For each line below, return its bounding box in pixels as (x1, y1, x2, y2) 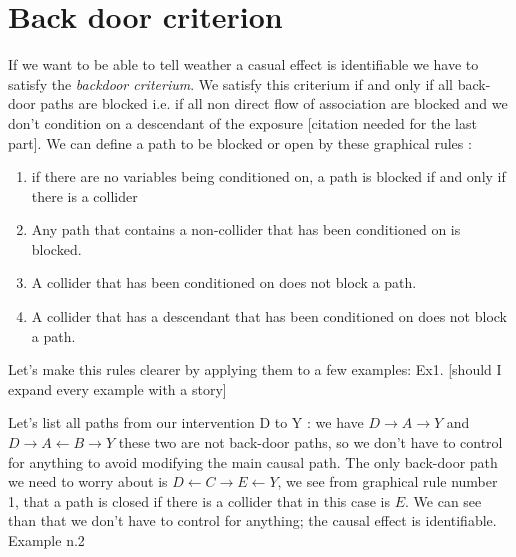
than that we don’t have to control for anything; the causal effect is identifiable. (8, 510, 497, 531)
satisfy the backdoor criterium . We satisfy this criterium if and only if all (8, 73, 454, 94)
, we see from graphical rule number (277, 471, 498, 492)
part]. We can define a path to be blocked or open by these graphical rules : (8, 132, 472, 153)
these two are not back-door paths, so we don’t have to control (118, 432, 503, 453)
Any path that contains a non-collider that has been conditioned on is (31, 219, 461, 240)
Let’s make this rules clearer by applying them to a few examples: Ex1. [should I (8, 359, 502, 380)
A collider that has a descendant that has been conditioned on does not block (31, 306, 507, 327)
